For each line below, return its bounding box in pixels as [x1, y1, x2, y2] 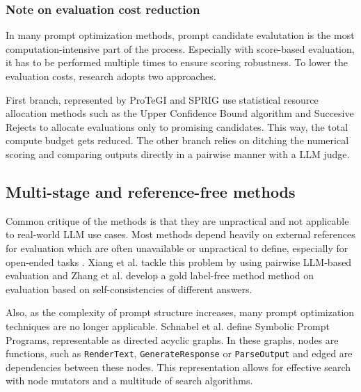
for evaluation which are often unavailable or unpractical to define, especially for [6, 240, 348, 255]
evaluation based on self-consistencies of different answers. [6, 281, 252, 296]
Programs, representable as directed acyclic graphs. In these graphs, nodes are [6, 332, 339, 347]
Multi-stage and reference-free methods [6, 180, 296, 202]
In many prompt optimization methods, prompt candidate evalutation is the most [6, 28, 355, 42]
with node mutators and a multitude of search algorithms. [6, 373, 253, 388]
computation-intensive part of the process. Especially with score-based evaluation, [6, 41, 355, 56]
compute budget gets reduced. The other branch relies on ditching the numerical [6, 133, 349, 148]
